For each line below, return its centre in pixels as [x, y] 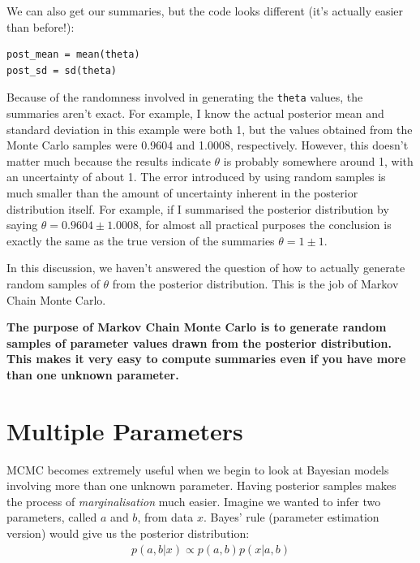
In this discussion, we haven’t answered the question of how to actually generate [206, 268]
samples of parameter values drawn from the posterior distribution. [199, 342]
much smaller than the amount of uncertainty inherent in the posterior [182, 193]
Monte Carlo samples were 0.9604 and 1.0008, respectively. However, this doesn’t [208, 145]
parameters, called [52, 517]
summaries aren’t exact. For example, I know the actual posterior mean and [195, 113]
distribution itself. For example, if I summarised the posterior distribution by [198, 208]
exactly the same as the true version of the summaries [141, 240]
